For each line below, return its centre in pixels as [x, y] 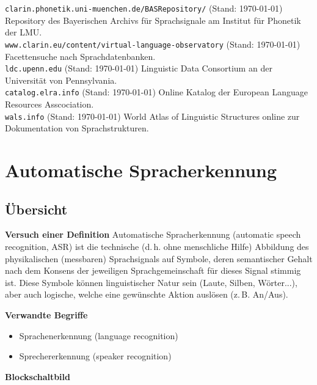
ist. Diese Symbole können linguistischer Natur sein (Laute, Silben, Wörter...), [151, 282]
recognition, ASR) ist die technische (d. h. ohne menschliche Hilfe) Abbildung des [157, 247]
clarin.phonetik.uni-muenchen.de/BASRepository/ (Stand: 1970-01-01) [144, 8]
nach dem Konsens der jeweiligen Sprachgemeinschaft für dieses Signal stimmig [153, 270]
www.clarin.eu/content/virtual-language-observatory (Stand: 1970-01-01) [153, 44]
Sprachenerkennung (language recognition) [99, 335]
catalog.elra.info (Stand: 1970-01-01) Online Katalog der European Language [156, 92]
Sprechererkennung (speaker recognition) [95, 356]
